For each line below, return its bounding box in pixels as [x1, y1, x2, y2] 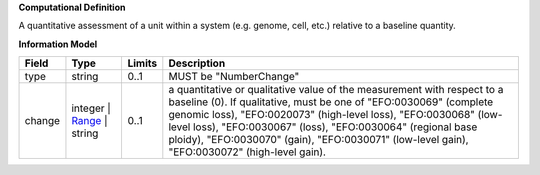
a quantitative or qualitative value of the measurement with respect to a [168, 83, 504, 97]
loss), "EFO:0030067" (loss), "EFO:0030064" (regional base [192, 120, 478, 134]
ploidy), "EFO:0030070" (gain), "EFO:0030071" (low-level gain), [168, 133, 469, 147]
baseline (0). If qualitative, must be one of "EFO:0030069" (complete [168, 95, 494, 109]
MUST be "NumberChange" [168, 70, 300, 84]
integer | [71, 101, 112, 115]
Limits [127, 56, 158, 70]
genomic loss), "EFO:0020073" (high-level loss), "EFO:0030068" [168, 108, 475, 122]
